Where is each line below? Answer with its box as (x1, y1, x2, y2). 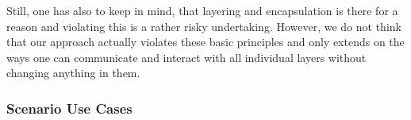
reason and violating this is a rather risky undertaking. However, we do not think (6, 17, 401, 34)
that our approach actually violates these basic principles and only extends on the (6, 33, 405, 50)
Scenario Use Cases (6, 98, 133, 118)
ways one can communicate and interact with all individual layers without (6, 48, 367, 65)
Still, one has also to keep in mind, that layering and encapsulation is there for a (6, 2, 398, 18)
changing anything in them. (6, 64, 140, 81)
